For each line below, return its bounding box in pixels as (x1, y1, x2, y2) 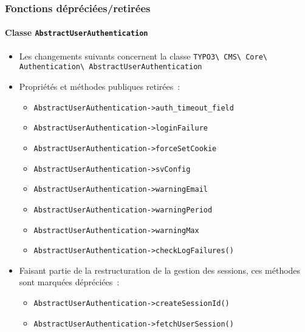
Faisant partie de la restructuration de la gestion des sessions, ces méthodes (19, 263, 301, 276)
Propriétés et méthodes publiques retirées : (19, 80, 180, 93)
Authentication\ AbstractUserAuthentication (19, 63, 202, 72)
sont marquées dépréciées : (19, 276, 120, 288)
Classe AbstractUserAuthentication (5, 26, 148, 39)
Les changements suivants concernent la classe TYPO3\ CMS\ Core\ (19, 49, 267, 62)
